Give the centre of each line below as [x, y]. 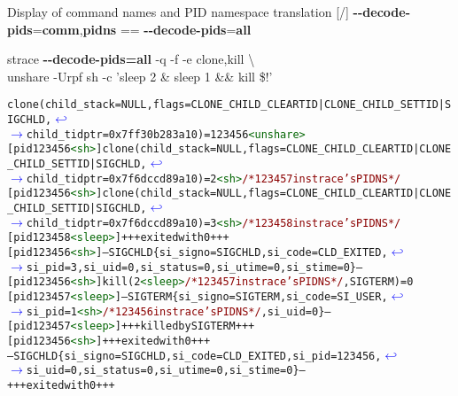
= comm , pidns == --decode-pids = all [142, 29]
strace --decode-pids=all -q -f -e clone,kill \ [131, 59]
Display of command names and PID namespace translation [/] [178, 12]
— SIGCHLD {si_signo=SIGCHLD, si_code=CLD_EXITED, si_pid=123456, [194, 356]
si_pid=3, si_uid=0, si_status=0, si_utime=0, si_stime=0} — [194, 267]
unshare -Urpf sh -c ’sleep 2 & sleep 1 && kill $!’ [140, 76]
